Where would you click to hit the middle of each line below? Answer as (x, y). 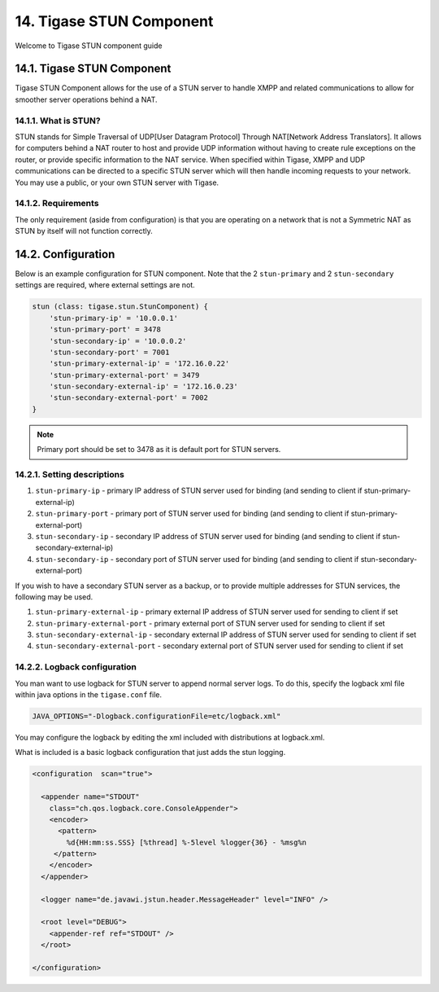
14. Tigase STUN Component (114, 21)
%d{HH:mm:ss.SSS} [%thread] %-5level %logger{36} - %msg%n (187, 842)
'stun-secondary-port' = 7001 (109, 352)
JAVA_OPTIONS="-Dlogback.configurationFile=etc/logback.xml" (156, 716)
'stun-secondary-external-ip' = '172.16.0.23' (144, 386)
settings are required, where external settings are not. (105, 285)
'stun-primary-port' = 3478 (105, 329)
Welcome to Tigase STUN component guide (89, 46)
